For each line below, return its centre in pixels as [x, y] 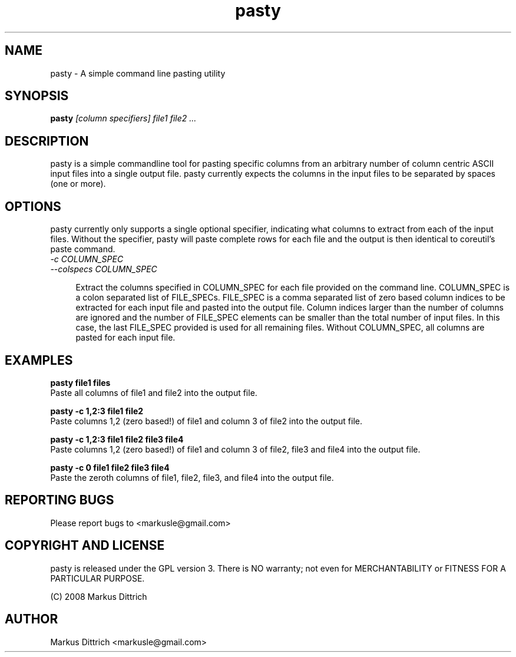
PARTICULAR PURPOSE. [97, 578]
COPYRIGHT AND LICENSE [85, 546]
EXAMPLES [39, 360]
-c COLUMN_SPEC [87, 259]
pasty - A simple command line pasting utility [138, 73]
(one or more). [78, 184]
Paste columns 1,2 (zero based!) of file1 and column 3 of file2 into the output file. [206, 421]
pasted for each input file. [125, 338]
